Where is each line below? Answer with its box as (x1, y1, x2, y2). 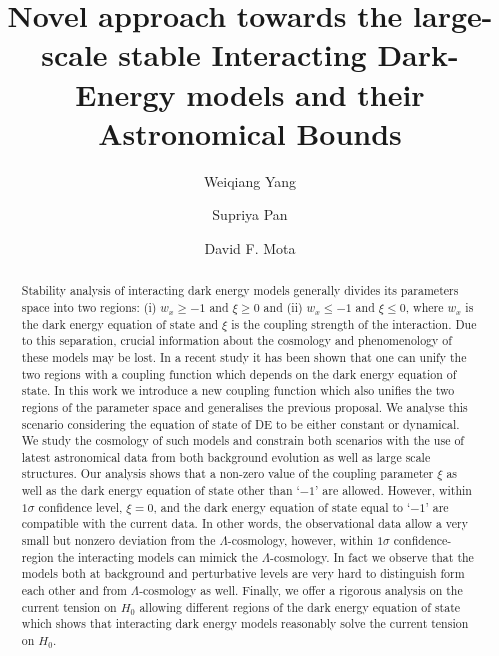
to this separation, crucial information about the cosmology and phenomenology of (21, 332, 452, 349)
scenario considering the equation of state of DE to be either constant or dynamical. (21, 415, 460, 432)
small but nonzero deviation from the (21, 532, 216, 549)
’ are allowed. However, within (315, 482, 472, 499)
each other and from (21, 582, 127, 599)
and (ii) (263, 298, 303, 315)
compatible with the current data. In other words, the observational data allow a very (21, 515, 469, 532)
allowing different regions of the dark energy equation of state (139, 598, 461, 615)
